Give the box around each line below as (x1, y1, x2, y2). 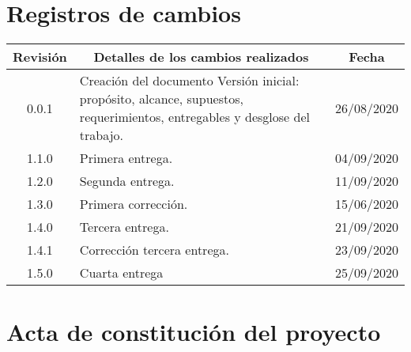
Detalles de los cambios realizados (93, 47, 309, 66)
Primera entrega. (79, 149, 173, 168)
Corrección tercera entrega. (79, 240, 229, 259)
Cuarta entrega (79, 263, 164, 282)
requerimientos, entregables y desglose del (79, 108, 310, 127)
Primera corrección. (79, 195, 188, 214)
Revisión (13, 47, 67, 66)
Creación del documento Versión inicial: (79, 71, 300, 90)
